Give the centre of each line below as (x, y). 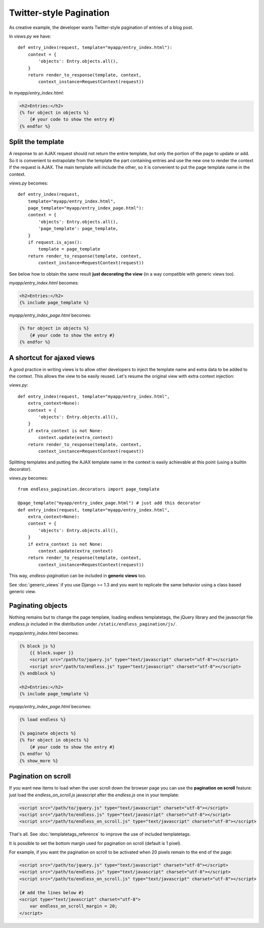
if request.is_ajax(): (55, 243)
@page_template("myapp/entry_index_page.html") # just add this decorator (109, 503)
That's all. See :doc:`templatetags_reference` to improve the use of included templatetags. (100, 834)
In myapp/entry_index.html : (36, 93)
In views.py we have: (30, 36)
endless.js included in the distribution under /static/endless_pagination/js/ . (93, 624)
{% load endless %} (43, 720)
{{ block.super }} (52, 653)
